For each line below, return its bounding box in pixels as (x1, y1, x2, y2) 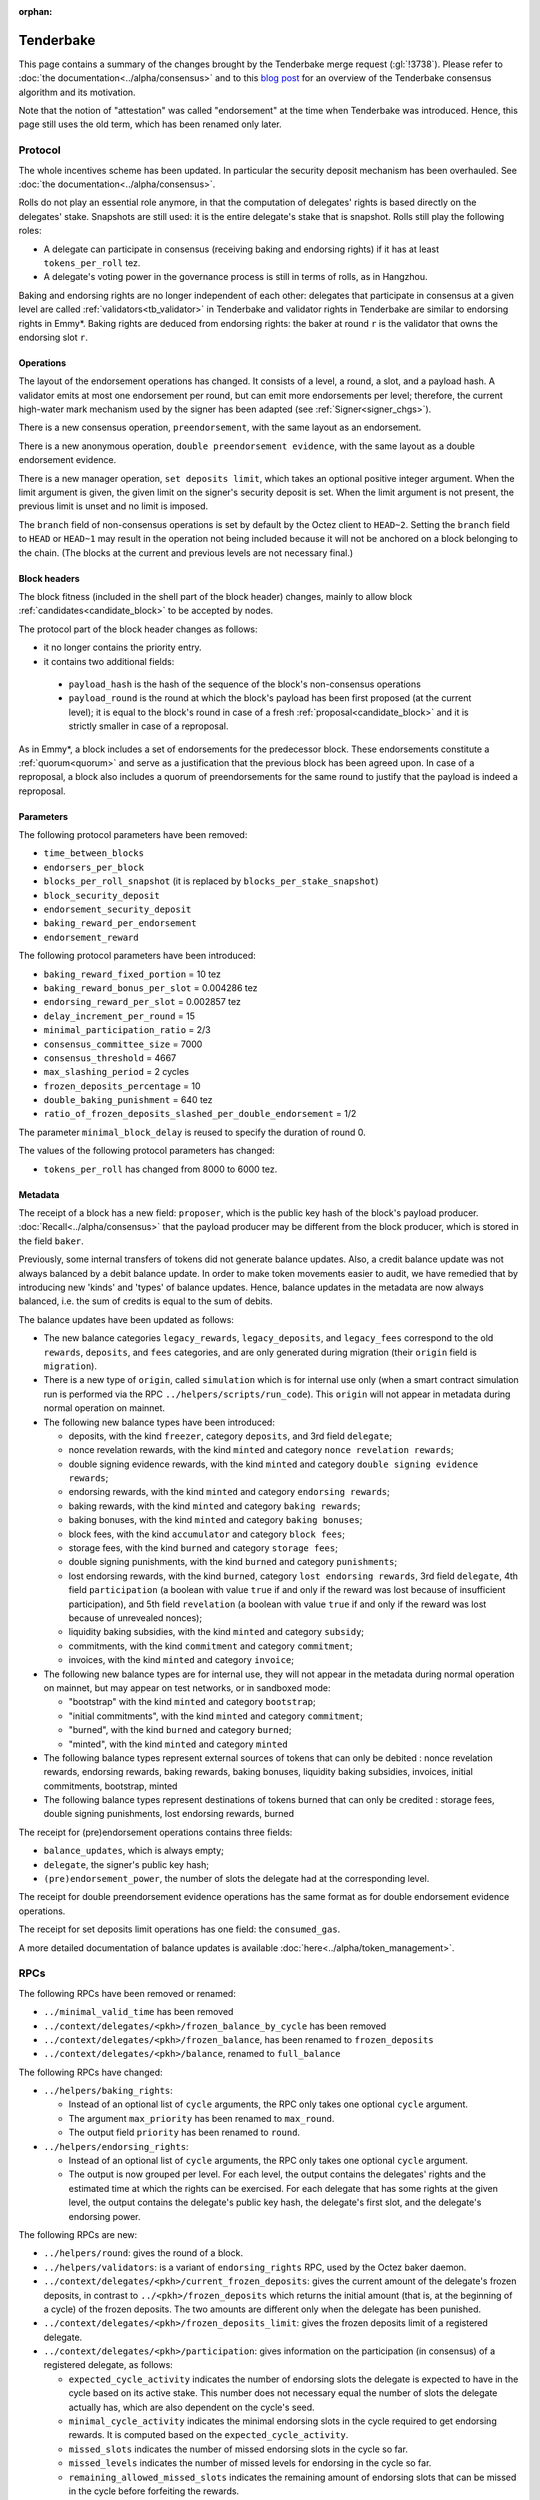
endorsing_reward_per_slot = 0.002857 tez (43, 996, 242, 1008)
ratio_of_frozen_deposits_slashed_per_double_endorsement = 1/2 (43, 1108, 357, 1120)
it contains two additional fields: (43, 655, 175, 667)
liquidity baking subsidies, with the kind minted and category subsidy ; (68, 1626, 365, 1638)
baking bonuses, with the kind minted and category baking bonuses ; (68, 1514, 363, 1526)
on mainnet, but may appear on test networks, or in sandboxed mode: (43, 1681, 331, 1694)
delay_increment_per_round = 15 (43, 1010, 195, 1022)
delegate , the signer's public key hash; (43, 1858, 210, 1870)
